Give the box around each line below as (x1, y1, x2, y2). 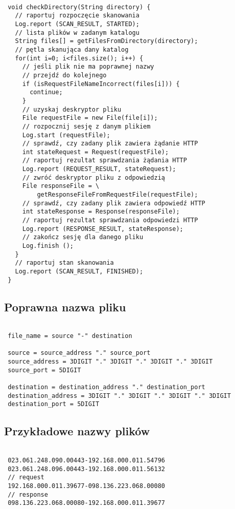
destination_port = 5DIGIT (8, 400, 100, 408)
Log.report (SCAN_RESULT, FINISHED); (15, 268, 144, 275)
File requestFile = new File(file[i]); (22, 114, 158, 122)
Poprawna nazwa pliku (4, 299, 126, 314)
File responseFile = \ (22, 182, 100, 190)
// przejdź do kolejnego (22, 71, 107, 79)
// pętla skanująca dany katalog (15, 46, 129, 53)
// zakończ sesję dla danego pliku (22, 234, 144, 241)
